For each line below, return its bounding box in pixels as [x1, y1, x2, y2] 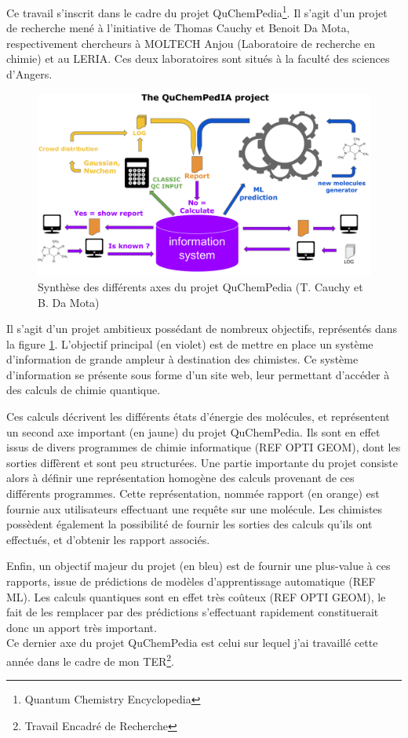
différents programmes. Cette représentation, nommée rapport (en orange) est [6, 485, 380, 502]
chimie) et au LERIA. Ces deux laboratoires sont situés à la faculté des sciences [6, 50, 390, 67]
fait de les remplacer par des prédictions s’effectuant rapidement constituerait [6, 604, 379, 620]
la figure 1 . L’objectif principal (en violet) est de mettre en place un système [6, 335, 373, 352]
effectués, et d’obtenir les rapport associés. [6, 531, 210, 547]
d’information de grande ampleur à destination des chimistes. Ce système [6, 351, 359, 367]
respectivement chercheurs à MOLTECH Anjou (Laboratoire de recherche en [6, 35, 375, 51]
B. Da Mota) [38, 294, 100, 310]
